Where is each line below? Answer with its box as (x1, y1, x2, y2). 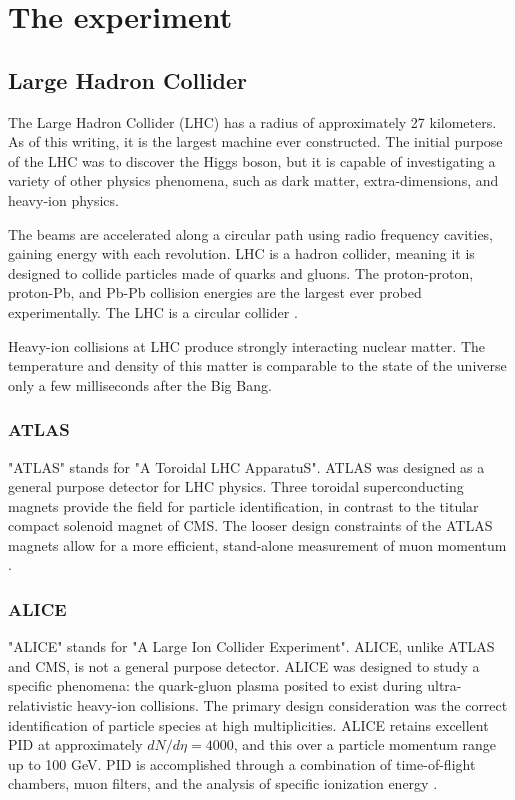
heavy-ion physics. (8, 189, 119, 210)
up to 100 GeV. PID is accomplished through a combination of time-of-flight (8, 753, 476, 774)
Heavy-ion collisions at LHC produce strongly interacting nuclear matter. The (8, 335, 486, 356)
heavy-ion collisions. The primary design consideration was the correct (76, 695, 508, 716)
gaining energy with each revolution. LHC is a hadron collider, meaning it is (8, 243, 475, 264)
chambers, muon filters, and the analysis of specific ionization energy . (8, 773, 438, 794)
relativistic (8, 695, 73, 716)
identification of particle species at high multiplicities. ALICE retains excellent (8, 714, 489, 735)
